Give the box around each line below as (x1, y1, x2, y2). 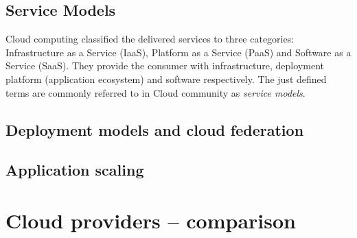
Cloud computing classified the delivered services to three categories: (5, 32, 295, 46)
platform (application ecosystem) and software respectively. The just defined (5, 71, 327, 86)
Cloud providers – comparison (5, 206, 296, 234)
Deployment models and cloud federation (5, 119, 304, 140)
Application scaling (5, 159, 144, 180)
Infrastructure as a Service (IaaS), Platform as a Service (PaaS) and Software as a (5, 45, 352, 59)
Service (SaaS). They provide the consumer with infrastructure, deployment (5, 58, 324, 73)
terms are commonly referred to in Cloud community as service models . (5, 85, 306, 99)
